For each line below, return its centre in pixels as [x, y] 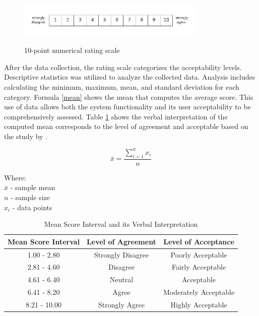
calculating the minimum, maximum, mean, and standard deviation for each [122, 86]
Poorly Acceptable [199, 254]
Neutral [121, 279]
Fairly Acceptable [199, 267]
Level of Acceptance [199, 241]
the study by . [26, 136]
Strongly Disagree [121, 254]
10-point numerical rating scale [72, 50]
